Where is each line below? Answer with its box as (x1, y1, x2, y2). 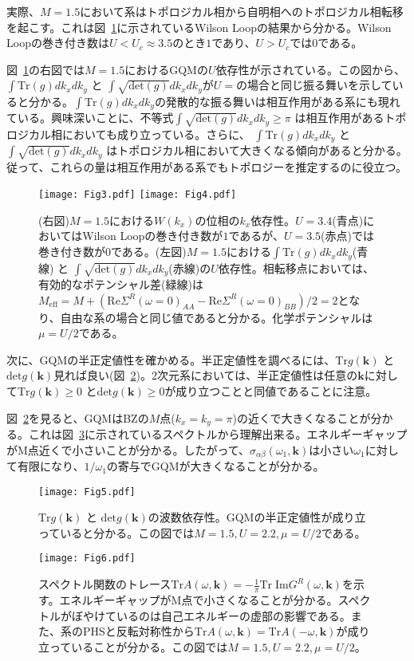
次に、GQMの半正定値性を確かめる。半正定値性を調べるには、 (6, 351, 336, 368)
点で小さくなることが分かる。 (181, 591, 338, 608)
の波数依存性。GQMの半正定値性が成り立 (148, 509, 366, 525)
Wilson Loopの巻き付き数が (82, 227, 223, 244)
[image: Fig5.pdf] (38, 486, 136, 498)
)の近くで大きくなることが (232, 409, 371, 426)
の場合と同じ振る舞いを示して (235, 77, 392, 93)
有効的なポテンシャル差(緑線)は (38, 275, 203, 292)
